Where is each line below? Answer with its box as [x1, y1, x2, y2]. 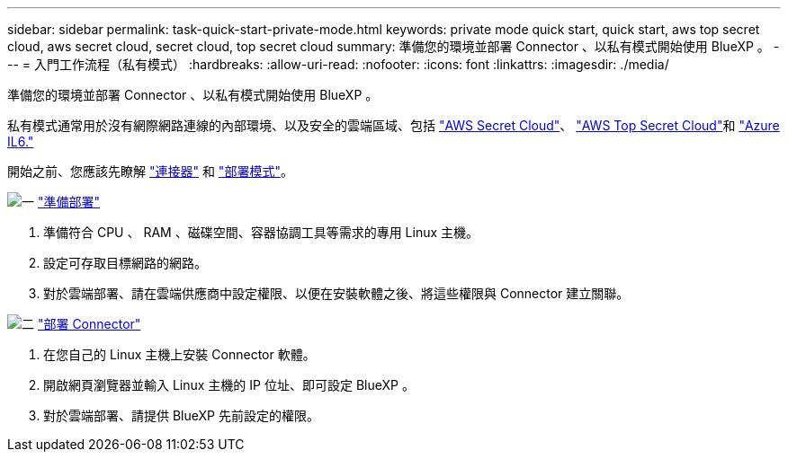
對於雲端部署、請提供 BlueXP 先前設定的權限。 [43, 408, 319, 423]
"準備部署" [37, 194, 100, 209]
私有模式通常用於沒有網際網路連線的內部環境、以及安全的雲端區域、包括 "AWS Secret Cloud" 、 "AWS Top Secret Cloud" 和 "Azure [7, 118, 780, 133]
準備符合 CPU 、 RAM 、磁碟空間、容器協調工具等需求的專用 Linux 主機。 [43, 225, 479, 240]
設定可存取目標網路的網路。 [43, 255, 207, 270]
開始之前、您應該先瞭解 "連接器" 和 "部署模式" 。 [7, 163, 293, 179]
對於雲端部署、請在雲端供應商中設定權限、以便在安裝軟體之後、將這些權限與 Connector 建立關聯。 [43, 286, 630, 301]
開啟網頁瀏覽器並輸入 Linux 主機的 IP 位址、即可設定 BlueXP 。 [43, 377, 415, 393]
